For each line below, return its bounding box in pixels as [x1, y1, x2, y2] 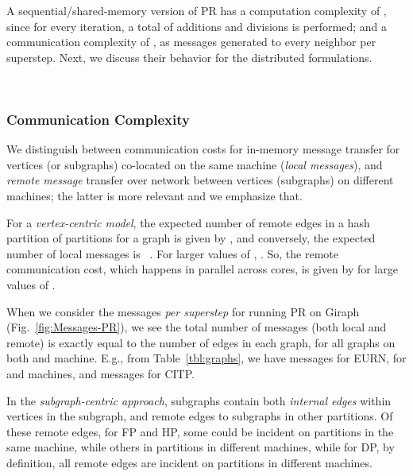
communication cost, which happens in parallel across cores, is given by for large [6, 261, 398, 277]
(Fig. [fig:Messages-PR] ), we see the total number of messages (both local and [6, 319, 387, 335]
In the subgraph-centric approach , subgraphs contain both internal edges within [6, 392, 392, 408]
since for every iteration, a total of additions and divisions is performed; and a [6, 17, 387, 34]
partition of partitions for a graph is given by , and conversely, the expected [6, 230, 376, 246]
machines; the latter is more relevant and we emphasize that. [6, 187, 303, 203]
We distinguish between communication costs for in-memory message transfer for [6, 141, 400, 157]
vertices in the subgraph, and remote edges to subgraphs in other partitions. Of [6, 408, 393, 424]
